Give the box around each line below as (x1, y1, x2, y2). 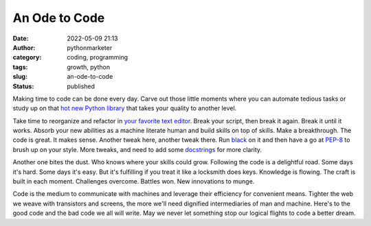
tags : (12, 62, 28, 71)
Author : (12, 43, 36, 51)
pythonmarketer (67, 43, 113, 51)
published (67, 82, 95, 90)
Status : (12, 82, 34, 90)
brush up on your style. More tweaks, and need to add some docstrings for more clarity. (12, 145, 262, 153)
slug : (12, 73, 27, 81)
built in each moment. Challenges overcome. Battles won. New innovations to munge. (12, 177, 255, 186)
